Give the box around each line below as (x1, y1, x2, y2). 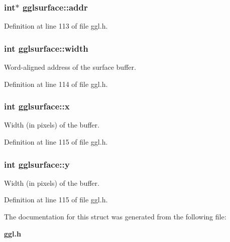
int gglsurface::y (4, 158, 70, 170)
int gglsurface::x (4, 100, 70, 112)
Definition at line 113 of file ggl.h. (4, 21, 108, 31)
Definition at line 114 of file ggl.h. (4, 78, 108, 89)
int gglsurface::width (4, 42, 88, 54)
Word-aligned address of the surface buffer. (4, 62, 136, 72)
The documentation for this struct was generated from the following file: (4, 211, 226, 222)
